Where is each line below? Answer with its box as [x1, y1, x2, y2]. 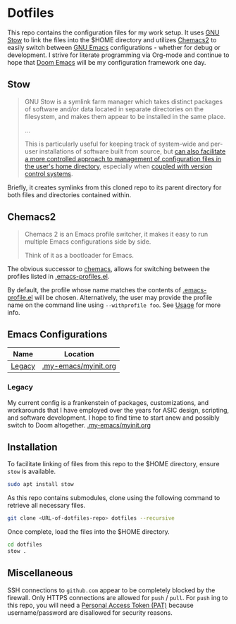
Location [64, 349, 94, 359]
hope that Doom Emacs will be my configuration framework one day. [7, 58, 206, 66]
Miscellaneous [7, 567, 73, 579]
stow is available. [7, 467, 56, 476]
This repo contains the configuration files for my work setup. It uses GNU [7, 28, 220, 37]
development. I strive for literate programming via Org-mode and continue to [7, 51, 230, 59]
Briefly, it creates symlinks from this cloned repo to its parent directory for [7, 183, 222, 192]
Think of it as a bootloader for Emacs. [24, 251, 134, 259]
